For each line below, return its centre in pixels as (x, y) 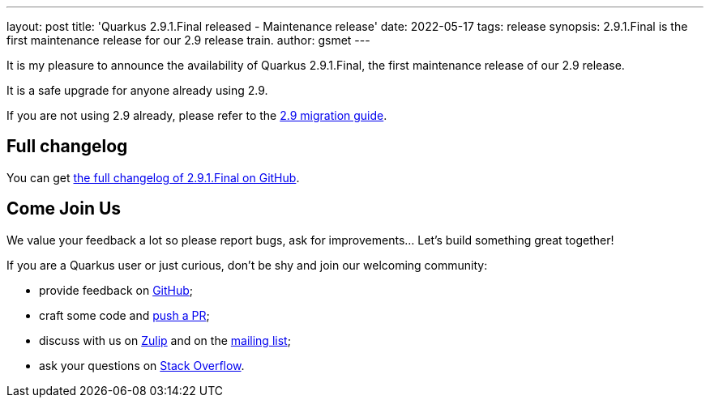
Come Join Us (64, 209)
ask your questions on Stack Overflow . (142, 365)
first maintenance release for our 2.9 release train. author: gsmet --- (188, 40)
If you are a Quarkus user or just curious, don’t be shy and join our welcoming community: (247, 265)
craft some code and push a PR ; (124, 315)
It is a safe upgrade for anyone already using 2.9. (137, 90)
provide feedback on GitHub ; (116, 290)
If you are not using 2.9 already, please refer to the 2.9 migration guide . (197, 115)
